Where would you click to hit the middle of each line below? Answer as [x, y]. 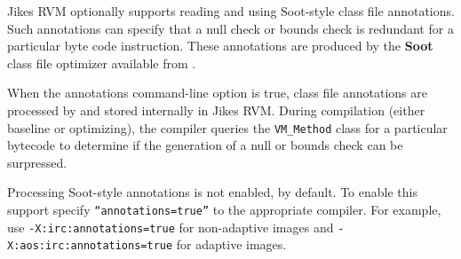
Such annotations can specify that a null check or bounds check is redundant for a [230, 28]
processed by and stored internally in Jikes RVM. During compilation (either [216, 110]
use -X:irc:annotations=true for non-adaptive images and [171, 227]
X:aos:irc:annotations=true [90, 246]
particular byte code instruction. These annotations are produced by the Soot [220, 46]
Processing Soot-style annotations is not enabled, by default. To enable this [212, 192]
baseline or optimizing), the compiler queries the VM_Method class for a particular [227, 127]
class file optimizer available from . [102, 63]
